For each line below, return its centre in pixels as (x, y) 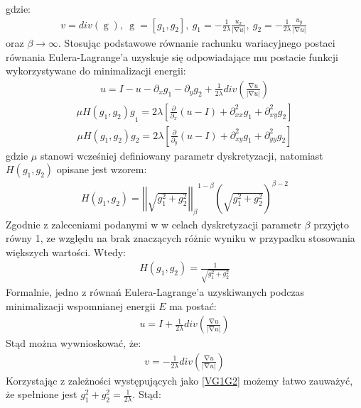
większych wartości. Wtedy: (66, 252)
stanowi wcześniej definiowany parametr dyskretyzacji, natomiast (182, 155)
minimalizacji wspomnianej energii (81, 305)
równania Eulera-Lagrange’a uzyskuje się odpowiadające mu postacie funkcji (172, 56)
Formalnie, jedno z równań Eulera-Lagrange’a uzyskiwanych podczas (155, 292)
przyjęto (331, 224)
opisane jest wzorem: (102, 169)
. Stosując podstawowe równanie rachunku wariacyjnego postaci (197, 42)
